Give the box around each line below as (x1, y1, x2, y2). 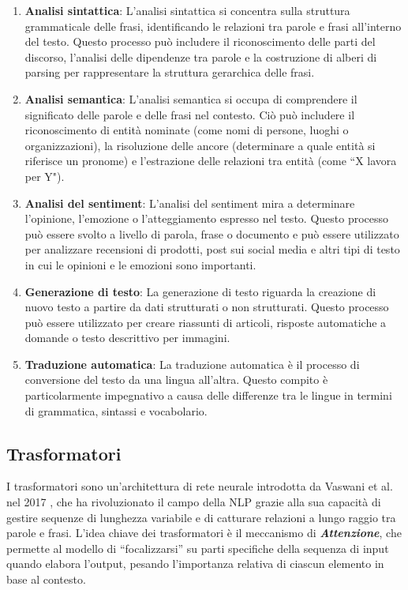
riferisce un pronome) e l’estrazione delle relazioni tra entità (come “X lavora (24, 152, 397, 169)
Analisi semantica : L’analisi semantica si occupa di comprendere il (24, 90, 357, 107)
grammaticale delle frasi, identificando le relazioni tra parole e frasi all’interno (24, 17, 402, 34)
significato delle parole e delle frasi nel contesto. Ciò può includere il (24, 106, 355, 122)
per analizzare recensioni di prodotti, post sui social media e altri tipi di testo (24, 241, 400, 257)
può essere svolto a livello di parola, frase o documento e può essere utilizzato (24, 225, 399, 242)
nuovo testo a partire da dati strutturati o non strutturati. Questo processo (24, 299, 389, 315)
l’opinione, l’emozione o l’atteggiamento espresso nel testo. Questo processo (24, 210, 389, 227)
